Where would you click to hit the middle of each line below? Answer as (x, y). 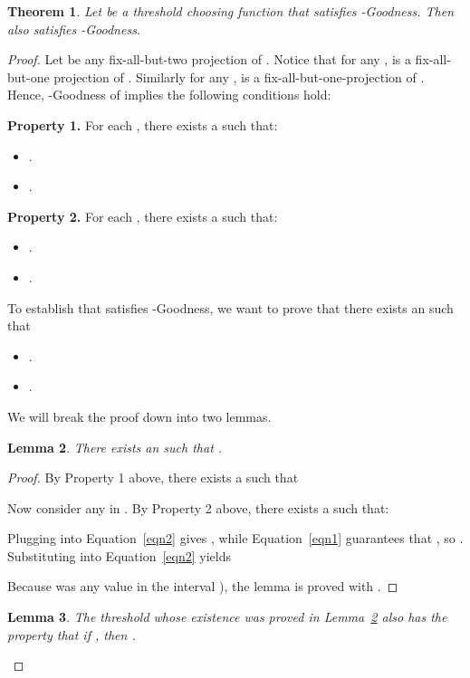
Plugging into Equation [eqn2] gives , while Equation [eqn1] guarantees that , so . (235, 538)
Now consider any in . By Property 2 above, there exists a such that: (198, 507)
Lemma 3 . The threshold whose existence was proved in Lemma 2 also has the (227, 617)
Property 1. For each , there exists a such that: (143, 124)
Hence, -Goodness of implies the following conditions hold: (169, 95)
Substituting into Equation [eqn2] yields (119, 555)
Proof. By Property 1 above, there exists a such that (153, 477)
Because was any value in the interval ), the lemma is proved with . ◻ (203, 586)
